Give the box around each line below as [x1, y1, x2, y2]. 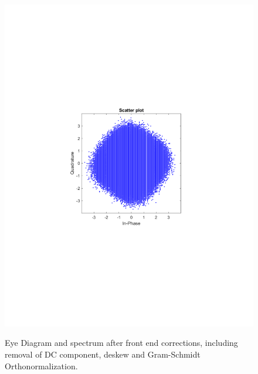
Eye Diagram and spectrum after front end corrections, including [5, 336, 238, 349]
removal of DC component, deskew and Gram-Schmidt [5, 348, 201, 361]
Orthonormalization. [5, 359, 78, 372]
